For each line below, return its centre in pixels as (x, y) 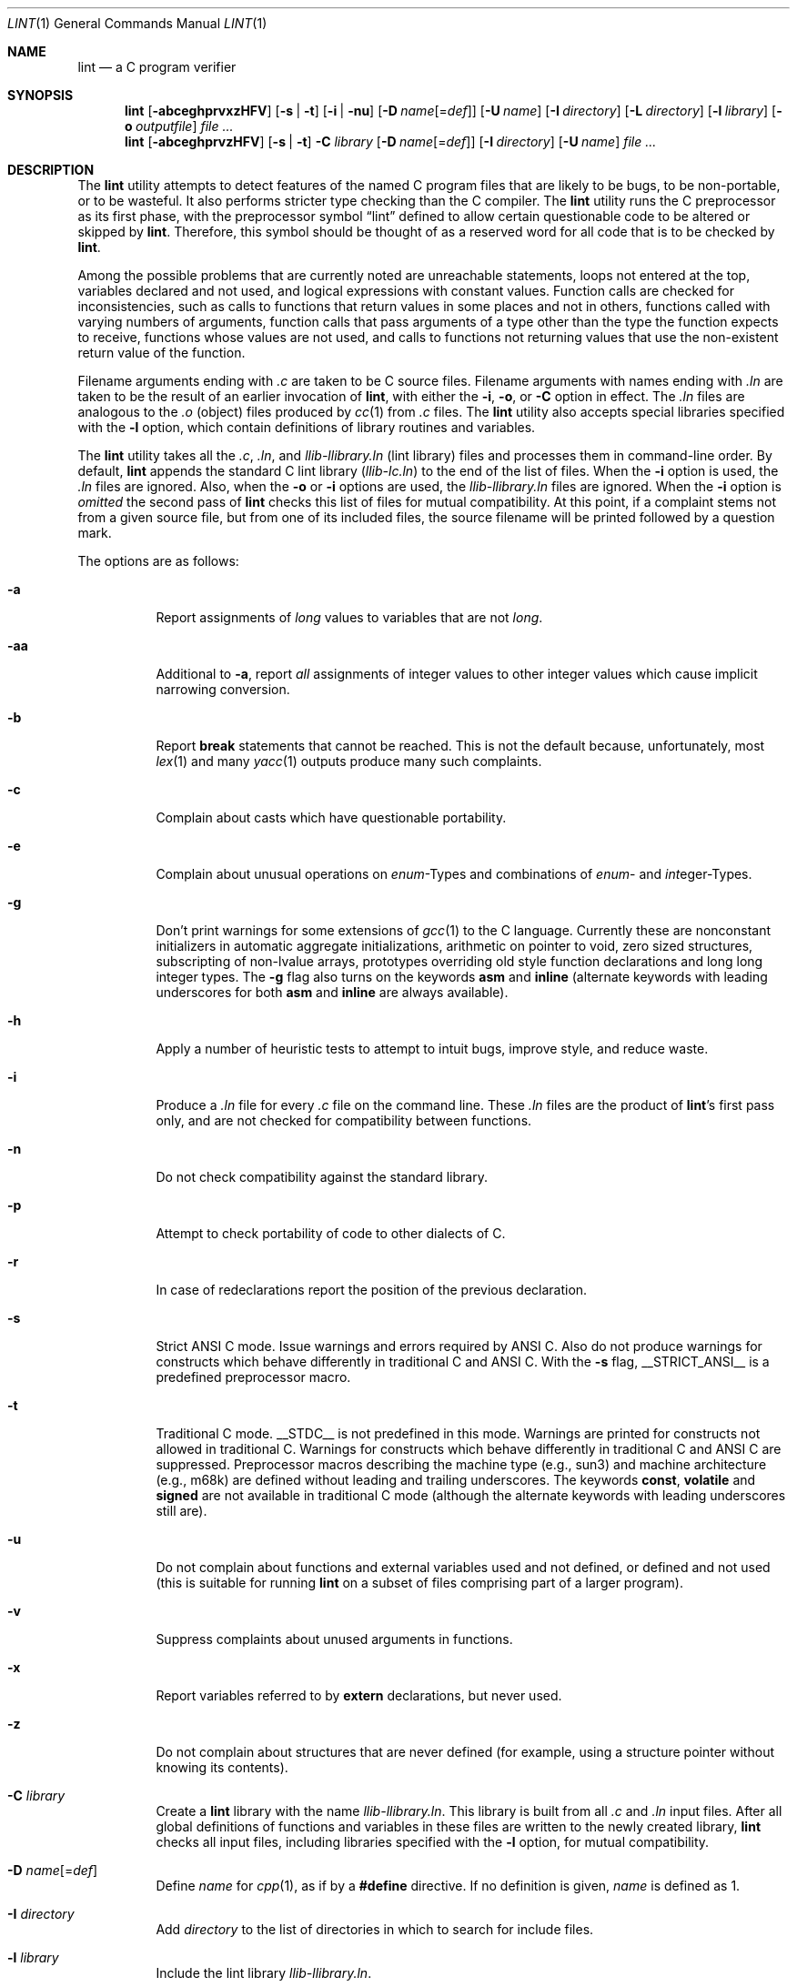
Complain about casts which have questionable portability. (331, 817)
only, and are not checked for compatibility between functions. (344, 1120)
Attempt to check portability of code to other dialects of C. (331, 1233)
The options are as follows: (158, 561)
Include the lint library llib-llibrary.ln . (264, 1973)
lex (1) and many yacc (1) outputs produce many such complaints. (349, 761)
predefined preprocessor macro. (253, 1377)
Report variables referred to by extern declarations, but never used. (359, 1695)
